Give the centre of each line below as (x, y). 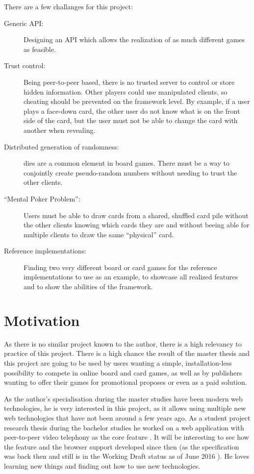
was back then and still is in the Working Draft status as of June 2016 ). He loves (127, 456)
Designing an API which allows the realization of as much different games (134, 39)
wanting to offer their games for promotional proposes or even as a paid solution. (126, 382)
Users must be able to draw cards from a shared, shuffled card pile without (136, 215)
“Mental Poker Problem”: (42, 198)
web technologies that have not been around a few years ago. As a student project (127, 417)
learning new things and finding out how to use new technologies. (102, 465)
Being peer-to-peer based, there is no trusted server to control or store (129, 82)
